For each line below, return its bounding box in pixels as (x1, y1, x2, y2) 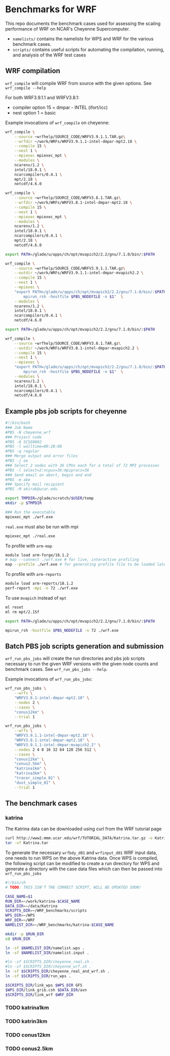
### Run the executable (5, 510, 56, 515)
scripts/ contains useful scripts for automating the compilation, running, (12, 46, 164, 52)
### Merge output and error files (5, 454, 78, 459)
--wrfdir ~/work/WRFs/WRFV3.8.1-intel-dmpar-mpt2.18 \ (14, 200, 133, 205)
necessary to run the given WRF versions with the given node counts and (5, 661, 158, 667)
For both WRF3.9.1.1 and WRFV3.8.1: (5, 94, 80, 100)
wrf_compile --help (5, 85, 47, 91)
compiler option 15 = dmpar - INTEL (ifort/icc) (12, 104, 108, 110)
